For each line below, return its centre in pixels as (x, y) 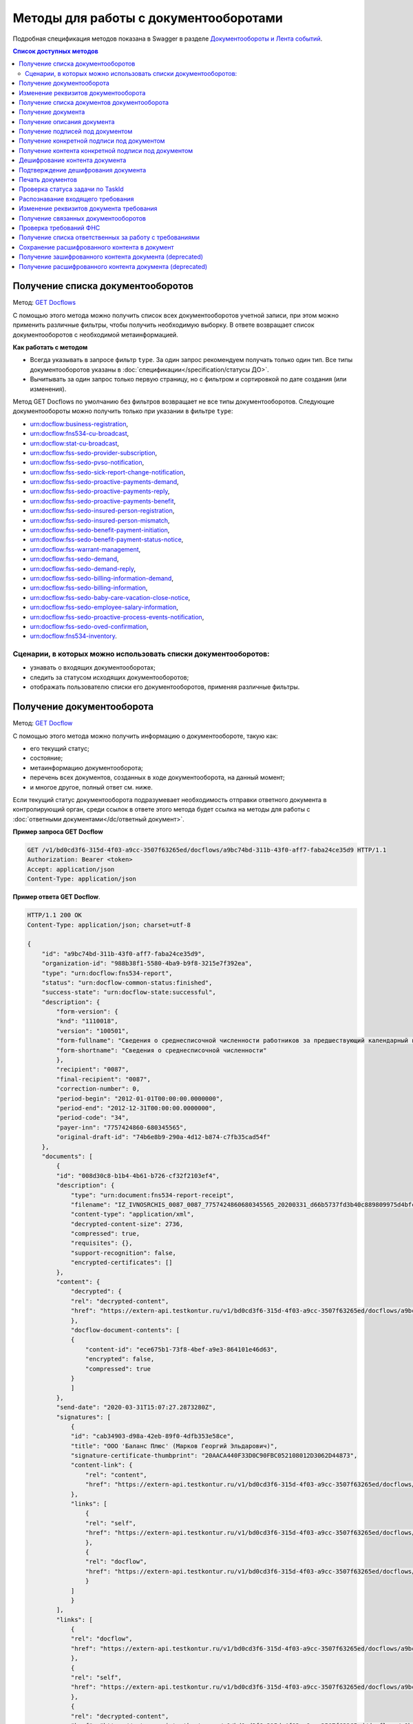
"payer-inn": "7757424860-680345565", (121, 1127)
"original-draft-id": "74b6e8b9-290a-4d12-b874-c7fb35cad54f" (163, 1137)
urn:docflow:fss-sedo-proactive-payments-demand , (104, 482)
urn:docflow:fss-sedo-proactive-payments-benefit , (103, 501)
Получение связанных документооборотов (82, 218)
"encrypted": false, (120, 1359)
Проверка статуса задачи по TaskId (71, 189)
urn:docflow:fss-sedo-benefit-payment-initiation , (100, 530)
